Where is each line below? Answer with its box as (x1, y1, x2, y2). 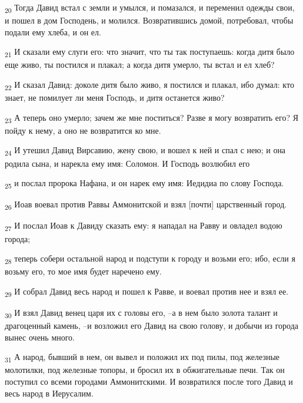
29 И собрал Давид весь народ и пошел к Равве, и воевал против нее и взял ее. (5, 285, 289, 299)
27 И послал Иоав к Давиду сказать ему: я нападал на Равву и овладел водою (5, 219, 282, 233)
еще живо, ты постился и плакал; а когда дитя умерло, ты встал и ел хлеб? (5, 58, 275, 71)
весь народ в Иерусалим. (5, 387, 94, 399)
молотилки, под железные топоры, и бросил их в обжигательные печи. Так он (5, 364, 285, 376)
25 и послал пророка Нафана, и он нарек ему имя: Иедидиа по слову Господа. (5, 177, 284, 190)
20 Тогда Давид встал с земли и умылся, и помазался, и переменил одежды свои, (5, 1, 295, 15)
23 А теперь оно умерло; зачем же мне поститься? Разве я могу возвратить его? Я (5, 111, 299, 125)
